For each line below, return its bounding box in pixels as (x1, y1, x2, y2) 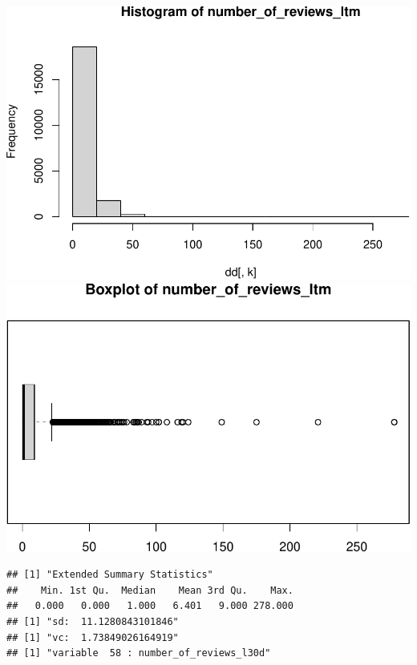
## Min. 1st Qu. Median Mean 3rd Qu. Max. (6, 584, 294, 596)
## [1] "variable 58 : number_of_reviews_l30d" (6, 647, 271, 659)
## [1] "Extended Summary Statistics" (6, 569, 213, 581)
